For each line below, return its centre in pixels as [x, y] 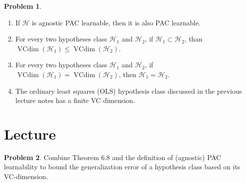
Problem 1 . [23, 6]
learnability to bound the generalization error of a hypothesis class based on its [122, 167]
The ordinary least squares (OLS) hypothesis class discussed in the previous [129, 91]
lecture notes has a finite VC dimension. [75, 100]
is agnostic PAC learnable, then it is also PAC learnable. [116, 22]
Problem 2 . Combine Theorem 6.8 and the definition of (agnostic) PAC [113, 157]
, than [193, 39]
